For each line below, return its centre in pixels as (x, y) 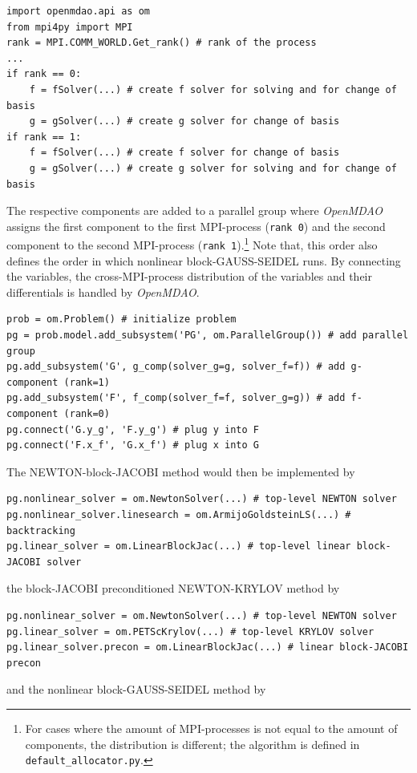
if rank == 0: (44, 74)
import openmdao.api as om (78, 11)
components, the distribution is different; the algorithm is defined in (192, 744)
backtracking (41, 530)
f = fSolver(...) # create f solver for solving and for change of (213, 89)
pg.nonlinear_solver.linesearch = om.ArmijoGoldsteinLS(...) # (179, 515)
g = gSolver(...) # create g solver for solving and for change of (213, 168)
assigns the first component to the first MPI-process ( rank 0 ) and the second (196, 226)
